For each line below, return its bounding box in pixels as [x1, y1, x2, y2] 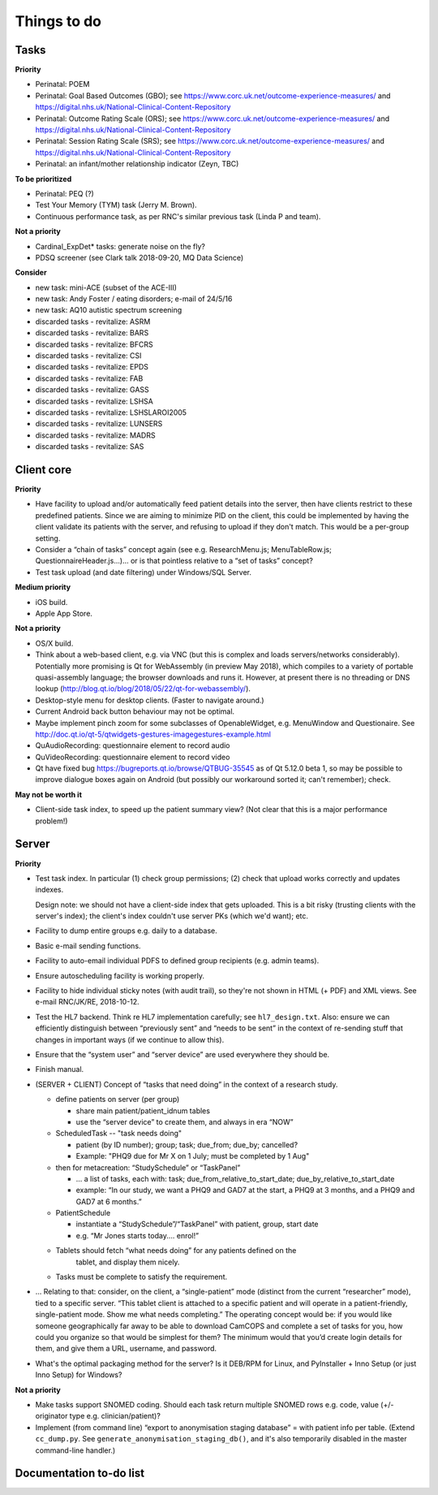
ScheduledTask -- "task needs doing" [55, 1129, 182, 1139]
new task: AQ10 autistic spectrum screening [35, 305, 182, 315]
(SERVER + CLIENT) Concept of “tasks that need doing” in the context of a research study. [35, 1079, 338, 1089]
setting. [35, 533, 61, 543]
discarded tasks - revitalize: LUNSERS [35, 419, 163, 429]
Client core [15, 463, 72, 477]
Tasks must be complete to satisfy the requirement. [55, 1272, 228, 1282]
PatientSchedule [55, 1208, 111, 1218]
